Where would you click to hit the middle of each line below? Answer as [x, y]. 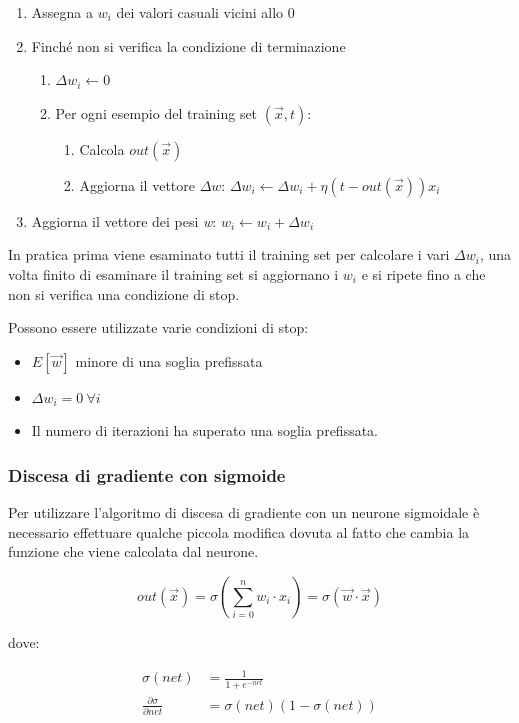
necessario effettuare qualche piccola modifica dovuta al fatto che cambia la [239, 531]
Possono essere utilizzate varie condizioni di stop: [158, 327]
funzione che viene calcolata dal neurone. [133, 551]
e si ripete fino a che [423, 273]
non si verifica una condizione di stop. [124, 293]
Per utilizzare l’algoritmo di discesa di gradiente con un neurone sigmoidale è [244, 512]
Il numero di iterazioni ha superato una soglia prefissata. [205, 430]
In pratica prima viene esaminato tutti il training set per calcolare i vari [229, 254]
